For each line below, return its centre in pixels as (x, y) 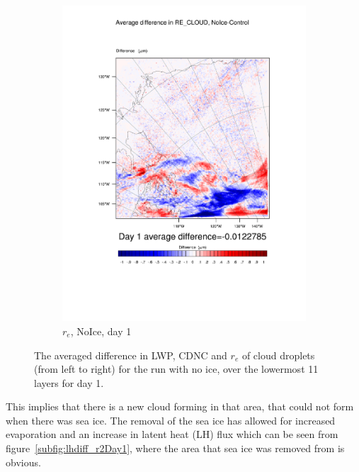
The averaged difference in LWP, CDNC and (131, 355)
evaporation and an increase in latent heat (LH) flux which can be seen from (172, 434)
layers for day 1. (69, 382)
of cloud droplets (278, 355)
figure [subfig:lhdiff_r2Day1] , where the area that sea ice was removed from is (175, 448)
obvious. (23, 462)
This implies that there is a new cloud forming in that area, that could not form (180, 406)
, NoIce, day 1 (101, 331)
